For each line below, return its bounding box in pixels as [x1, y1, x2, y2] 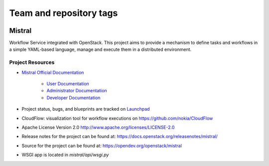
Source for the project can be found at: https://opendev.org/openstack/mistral [21, 143, 182, 149]
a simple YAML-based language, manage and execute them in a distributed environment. [9, 46, 192, 52]
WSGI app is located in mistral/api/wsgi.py [21, 152, 109, 158]
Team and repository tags [9, 7, 118, 18]
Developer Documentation [46, 95, 101, 101]
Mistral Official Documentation [21, 69, 84, 75]
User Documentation [46, 80, 89, 87]
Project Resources [9, 59, 55, 66]
